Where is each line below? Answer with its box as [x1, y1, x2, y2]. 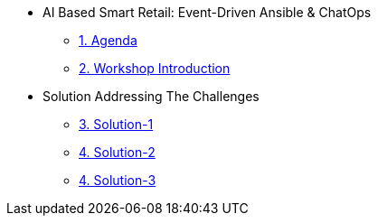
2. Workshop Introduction [79, 60, 231, 76]
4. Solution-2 [79, 144, 156, 160]
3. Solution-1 [79, 116, 154, 132]
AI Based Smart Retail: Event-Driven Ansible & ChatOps [43, 5, 372, 20]
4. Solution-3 [79, 172, 156, 188]
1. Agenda [79, 33, 137, 48]
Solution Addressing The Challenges [43, 88, 260, 104]
